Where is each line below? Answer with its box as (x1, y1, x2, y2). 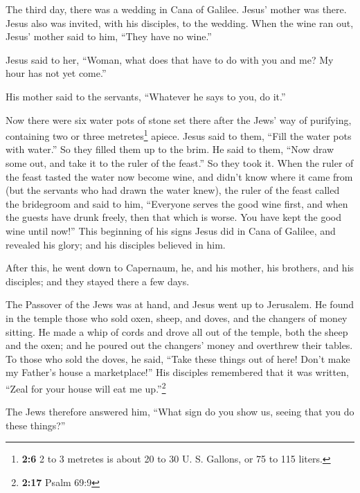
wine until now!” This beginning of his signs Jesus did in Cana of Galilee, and (6, 223, 336, 237)
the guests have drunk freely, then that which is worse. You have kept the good (6, 210, 341, 224)
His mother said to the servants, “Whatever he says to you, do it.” (6, 89, 286, 103)
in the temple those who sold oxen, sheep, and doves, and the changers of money (6, 310, 348, 325)
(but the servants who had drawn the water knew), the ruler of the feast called (6, 183, 340, 197)
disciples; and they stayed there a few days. (6, 274, 190, 288)
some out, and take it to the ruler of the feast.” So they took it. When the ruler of (6, 156, 354, 170)
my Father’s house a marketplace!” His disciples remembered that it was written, (6, 365, 349, 379)
